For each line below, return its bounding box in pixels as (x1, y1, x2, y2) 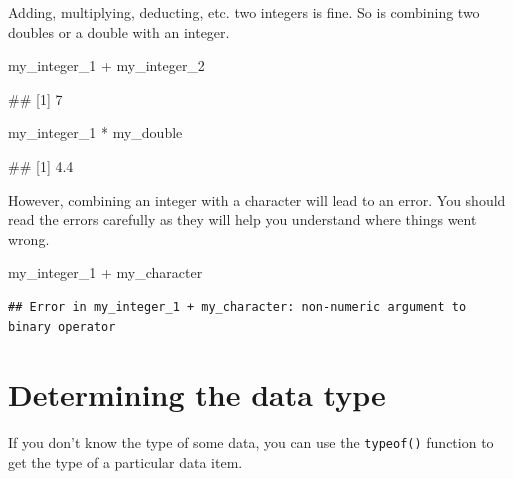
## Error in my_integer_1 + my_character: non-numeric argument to (8, 299, 467, 314)
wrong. (8, 228, 50, 249)
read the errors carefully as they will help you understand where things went (8, 209, 477, 230)
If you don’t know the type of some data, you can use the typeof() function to (8, 432, 494, 453)
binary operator (8, 319, 116, 334)
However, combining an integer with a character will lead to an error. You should (8, 189, 506, 210)
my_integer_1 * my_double (8, 122, 183, 143)
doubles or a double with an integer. (8, 21, 230, 42)
